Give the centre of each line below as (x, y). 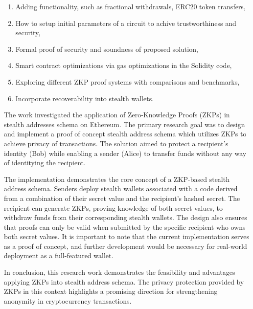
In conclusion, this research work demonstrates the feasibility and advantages (120, 272)
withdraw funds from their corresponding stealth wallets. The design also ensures (126, 217)
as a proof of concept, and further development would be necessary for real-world (126, 246)
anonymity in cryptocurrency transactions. (68, 300)
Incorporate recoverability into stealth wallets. (85, 98)
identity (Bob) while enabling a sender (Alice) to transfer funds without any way (125, 153)
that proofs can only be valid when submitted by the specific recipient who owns (125, 227)
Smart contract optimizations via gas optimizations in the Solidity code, (124, 65)
